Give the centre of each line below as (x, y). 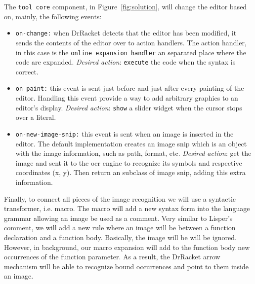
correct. (27, 71)
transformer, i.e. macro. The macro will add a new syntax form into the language (127, 208)
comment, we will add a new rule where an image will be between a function (120, 228)
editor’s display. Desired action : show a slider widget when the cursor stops (129, 107)
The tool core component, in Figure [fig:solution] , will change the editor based (126, 6)
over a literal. (36, 117)
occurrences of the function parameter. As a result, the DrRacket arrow (112, 257)
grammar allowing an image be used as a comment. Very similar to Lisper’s (118, 218)
